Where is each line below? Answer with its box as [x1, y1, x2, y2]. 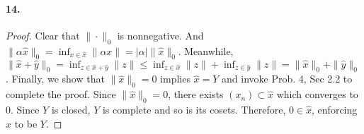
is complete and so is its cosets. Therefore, [102, 102, 286, 116]
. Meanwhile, [178, 43, 234, 58]
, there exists [168, 87, 224, 102]
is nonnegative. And [117, 28, 204, 42]
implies [160, 71, 190, 86]
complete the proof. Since [6, 87, 116, 102]
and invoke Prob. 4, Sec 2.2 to [222, 71, 353, 86]
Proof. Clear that [6, 28, 80, 42]
